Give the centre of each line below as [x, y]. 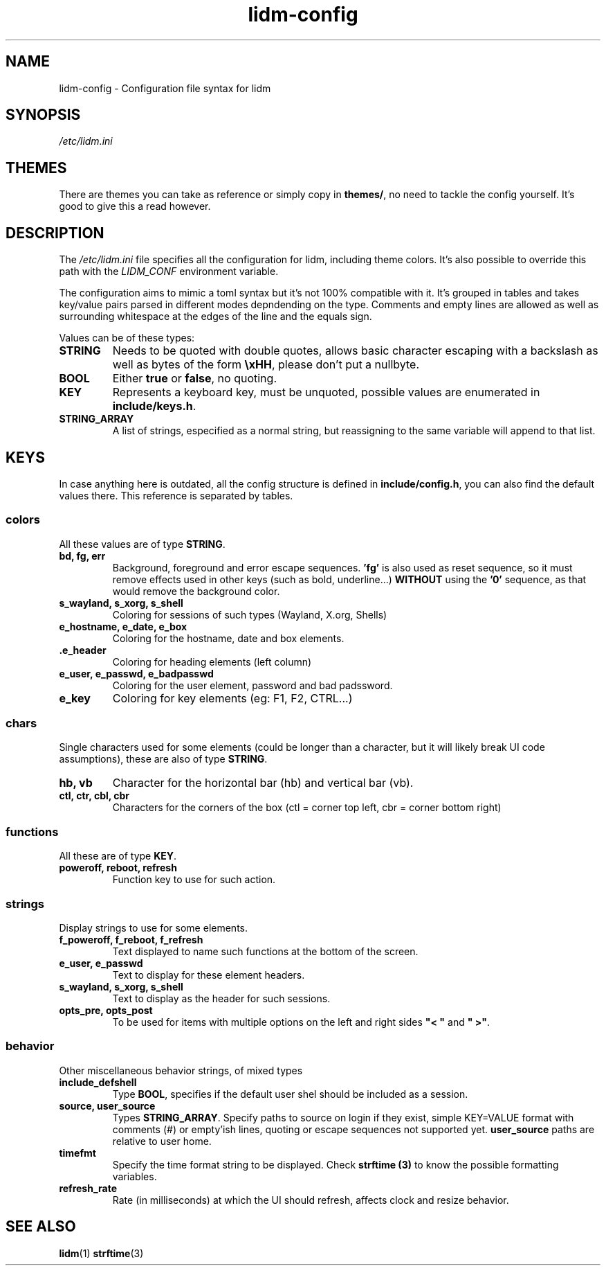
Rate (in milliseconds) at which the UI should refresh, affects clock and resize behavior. [311, 1200]
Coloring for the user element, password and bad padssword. [252, 685]
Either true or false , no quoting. [194, 379]
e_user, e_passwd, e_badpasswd [136, 673]
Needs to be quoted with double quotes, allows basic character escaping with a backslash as [355, 351]
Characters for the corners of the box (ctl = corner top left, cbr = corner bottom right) [307, 808]
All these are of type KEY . [118, 856]
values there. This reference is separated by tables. [176, 495]
